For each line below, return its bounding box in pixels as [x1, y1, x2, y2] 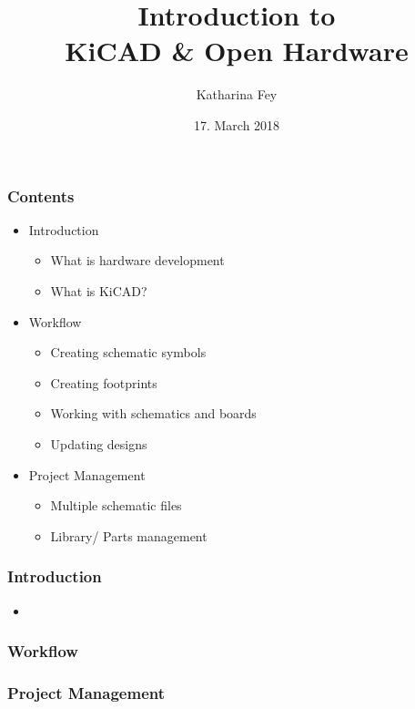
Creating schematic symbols [50, 343, 207, 362]
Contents [7, 184, 75, 207]
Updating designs [50, 434, 147, 453]
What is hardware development [50, 251, 225, 270]
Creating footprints [50, 373, 157, 392]
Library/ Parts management [50, 526, 207, 545]
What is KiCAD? [50, 281, 147, 300]
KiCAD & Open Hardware [65, 32, 409, 69]
